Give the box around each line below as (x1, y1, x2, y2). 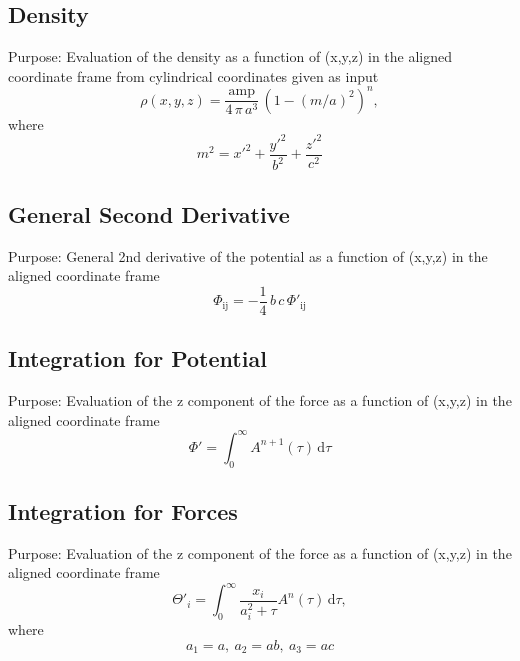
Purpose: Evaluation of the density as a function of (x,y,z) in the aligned (8, 46, 453, 67)
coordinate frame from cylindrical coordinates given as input (8, 65, 379, 86)
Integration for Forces (8, 495, 238, 526)
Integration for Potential (8, 343, 267, 374)
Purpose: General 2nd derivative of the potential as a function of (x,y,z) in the (8, 245, 488, 266)
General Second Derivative (8, 198, 290, 229)
